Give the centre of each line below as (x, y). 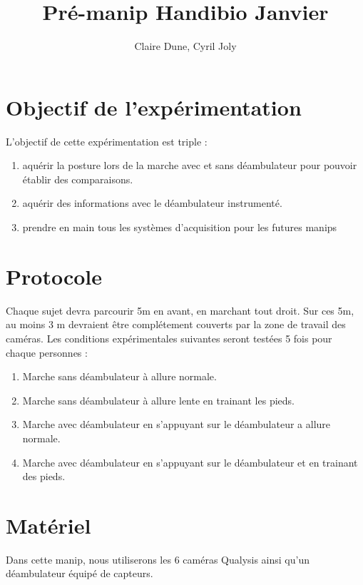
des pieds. (44, 476)
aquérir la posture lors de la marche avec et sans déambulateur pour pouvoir (190, 165)
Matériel (48, 525)
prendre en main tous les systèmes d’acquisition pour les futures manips (180, 227)
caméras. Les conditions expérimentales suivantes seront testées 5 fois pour (169, 338)
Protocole (54, 276)
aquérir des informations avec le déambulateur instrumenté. (152, 203)
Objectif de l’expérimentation (154, 107)
